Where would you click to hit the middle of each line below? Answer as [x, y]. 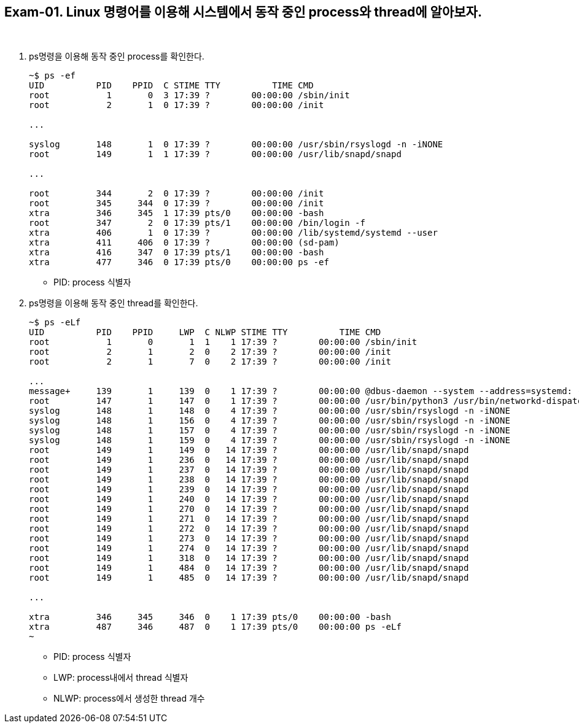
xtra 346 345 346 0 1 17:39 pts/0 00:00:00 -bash [210, 617]
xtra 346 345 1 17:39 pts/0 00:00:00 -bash [177, 213]
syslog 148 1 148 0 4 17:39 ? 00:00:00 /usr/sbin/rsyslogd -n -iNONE [270, 411]
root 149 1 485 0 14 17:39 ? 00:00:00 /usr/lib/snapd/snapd [249, 578]
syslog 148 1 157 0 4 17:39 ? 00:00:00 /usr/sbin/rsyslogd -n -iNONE [270, 431]
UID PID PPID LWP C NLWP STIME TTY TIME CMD [205, 332]
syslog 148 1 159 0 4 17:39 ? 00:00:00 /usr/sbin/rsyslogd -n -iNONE [270, 440]
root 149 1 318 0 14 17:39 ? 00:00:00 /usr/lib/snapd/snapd [249, 558]
